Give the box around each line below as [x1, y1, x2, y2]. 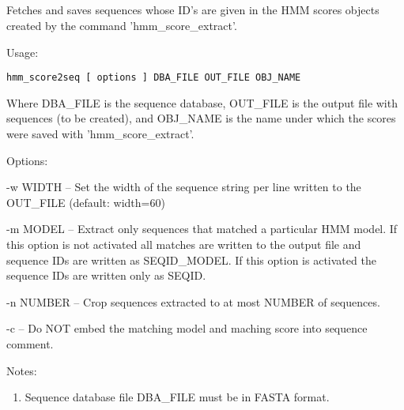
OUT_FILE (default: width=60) [6, 194, 165, 210]
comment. [6, 335, 54, 352]
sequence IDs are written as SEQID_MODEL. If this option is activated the [6, 251, 376, 268]
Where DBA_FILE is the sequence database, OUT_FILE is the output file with [6, 94, 398, 111]
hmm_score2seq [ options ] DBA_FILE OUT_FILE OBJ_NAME [6, 72, 301, 84]
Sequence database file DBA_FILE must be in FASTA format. [25, 389, 330, 405]
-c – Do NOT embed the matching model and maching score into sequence [6, 320, 368, 337]
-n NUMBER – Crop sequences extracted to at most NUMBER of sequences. [6, 293, 380, 310]
